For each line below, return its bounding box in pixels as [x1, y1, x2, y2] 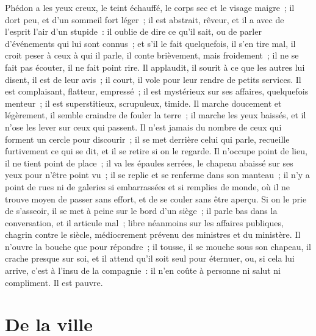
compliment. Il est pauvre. [5, 276, 103, 288]
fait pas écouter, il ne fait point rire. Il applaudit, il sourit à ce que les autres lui [5, 60, 305, 73]
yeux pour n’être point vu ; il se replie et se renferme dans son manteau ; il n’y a [5, 168, 310, 181]
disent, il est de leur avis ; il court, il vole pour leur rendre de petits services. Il [5, 73, 301, 85]
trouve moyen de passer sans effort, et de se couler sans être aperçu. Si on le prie [5, 192, 307, 205]
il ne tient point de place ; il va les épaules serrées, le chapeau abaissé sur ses [5, 156, 293, 169]
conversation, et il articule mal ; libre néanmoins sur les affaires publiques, [5, 216, 284, 229]
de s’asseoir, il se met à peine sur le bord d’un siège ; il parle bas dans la [5, 204, 278, 217]
